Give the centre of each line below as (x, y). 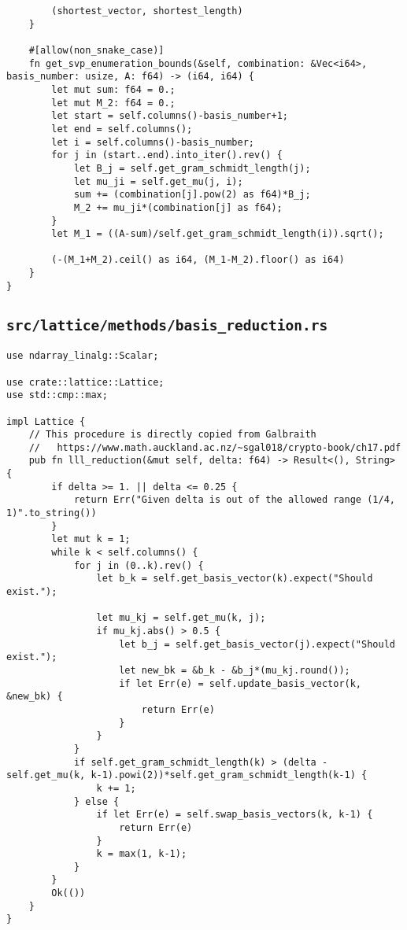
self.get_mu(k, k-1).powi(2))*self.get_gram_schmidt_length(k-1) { (187, 775)
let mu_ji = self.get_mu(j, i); (158, 181)
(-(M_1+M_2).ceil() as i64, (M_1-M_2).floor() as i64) (198, 260)
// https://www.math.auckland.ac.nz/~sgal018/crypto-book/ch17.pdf (215, 447)
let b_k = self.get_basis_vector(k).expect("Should (235, 579)
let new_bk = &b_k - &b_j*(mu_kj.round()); (235, 670)
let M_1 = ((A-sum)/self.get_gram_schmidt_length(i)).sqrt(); (218, 234)
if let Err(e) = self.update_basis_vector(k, (240, 683)
